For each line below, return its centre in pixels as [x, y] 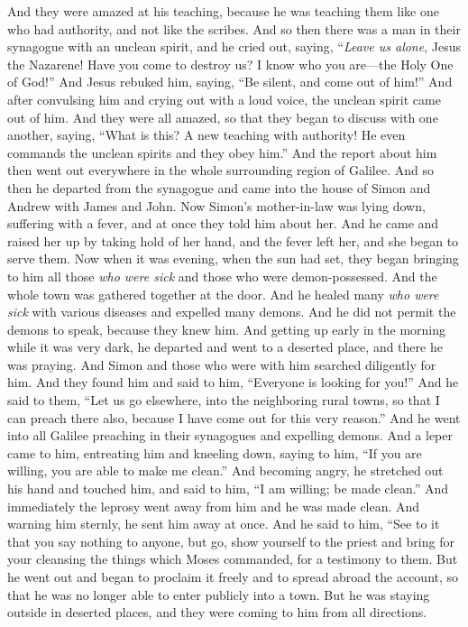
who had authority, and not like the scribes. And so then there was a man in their [234, 28]
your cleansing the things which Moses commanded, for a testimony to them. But [233, 559]
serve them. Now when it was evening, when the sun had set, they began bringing [233, 258]
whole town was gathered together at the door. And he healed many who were [223, 294]
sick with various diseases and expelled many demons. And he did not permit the [232, 312]
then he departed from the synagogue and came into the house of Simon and [219, 187]
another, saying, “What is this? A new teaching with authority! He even [206, 135]
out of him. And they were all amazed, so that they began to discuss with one [223, 117]
